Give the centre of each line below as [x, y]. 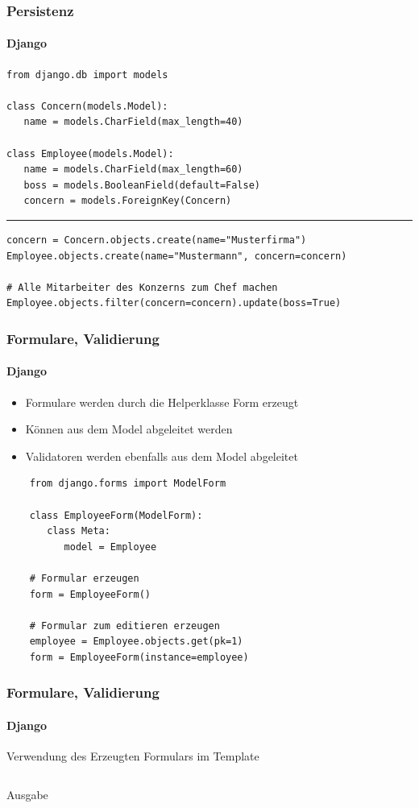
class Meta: [79, 531]
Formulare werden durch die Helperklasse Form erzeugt [162, 402]
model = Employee [110, 547]
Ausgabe [27, 794]
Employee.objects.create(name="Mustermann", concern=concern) [177, 256]
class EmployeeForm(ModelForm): [116, 515]
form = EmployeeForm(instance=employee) [139, 657]
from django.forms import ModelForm [128, 484]
